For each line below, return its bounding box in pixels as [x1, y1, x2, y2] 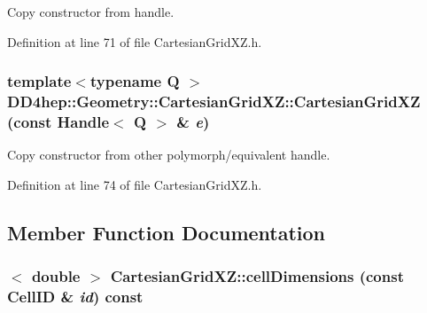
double [31, 265, 81, 287]
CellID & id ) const [7, 286, 144, 308]
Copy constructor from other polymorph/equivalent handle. [7, 145, 330, 164]
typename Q [89, 70, 180, 92]
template [7, 70, 72, 92]
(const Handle [7, 110, 110, 132]
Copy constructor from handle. [7, 3, 175, 20]
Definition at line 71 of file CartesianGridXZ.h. [7, 32, 262, 51]
